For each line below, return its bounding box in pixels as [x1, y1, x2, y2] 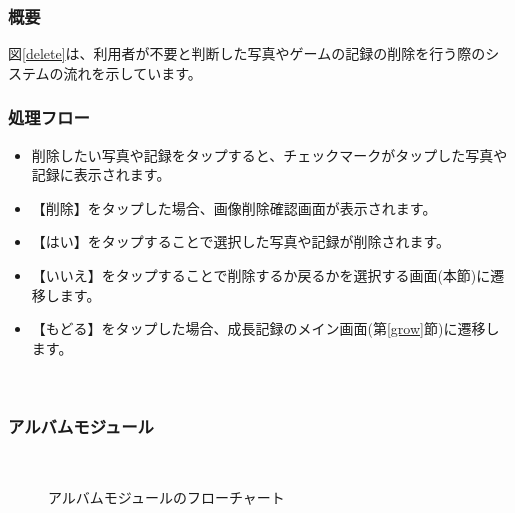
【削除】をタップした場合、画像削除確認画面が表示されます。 [31, 197, 437, 218]
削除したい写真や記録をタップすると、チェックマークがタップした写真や [31, 144, 508, 165]
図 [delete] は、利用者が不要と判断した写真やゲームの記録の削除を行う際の [8, 43, 486, 64]
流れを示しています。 [63, 62, 202, 83]
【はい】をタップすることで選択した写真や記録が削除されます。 [31, 231, 450, 252]
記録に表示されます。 [31, 164, 171, 185]
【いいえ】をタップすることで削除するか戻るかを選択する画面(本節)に [31, 265, 491, 285]
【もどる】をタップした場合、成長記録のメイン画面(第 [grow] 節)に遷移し [31, 318, 500, 339]
